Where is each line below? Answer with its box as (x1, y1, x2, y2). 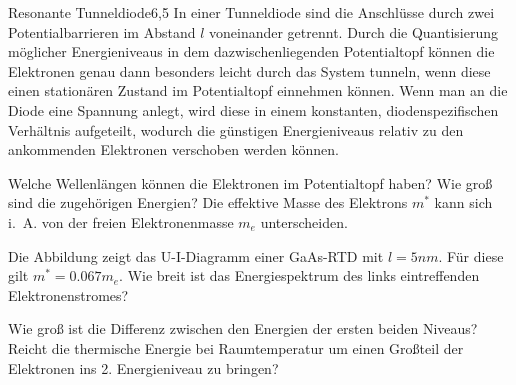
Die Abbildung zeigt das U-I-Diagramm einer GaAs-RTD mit (8, 245, 384, 266)
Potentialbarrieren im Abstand (8, 21, 196, 42)
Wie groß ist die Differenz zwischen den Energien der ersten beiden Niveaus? (8, 318, 478, 339)
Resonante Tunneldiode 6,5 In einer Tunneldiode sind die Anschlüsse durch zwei (8, 2, 495, 22)
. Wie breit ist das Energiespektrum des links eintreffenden (119, 265, 480, 286)
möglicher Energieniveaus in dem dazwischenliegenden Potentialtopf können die (8, 41, 495, 62)
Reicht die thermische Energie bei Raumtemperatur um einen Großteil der (8, 337, 464, 358)
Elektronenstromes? (8, 284, 129, 305)
